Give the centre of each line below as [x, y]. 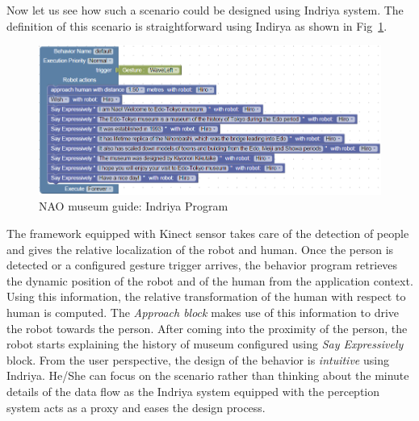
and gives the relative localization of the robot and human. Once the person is [200, 249]
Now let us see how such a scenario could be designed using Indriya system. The [205, 10]
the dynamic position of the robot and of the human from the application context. [210, 280]
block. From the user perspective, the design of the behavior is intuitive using [198, 359]
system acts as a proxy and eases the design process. [136, 407]
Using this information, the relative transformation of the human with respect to [206, 296]
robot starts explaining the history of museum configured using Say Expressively [205, 344]
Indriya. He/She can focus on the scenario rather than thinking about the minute [208, 375]
